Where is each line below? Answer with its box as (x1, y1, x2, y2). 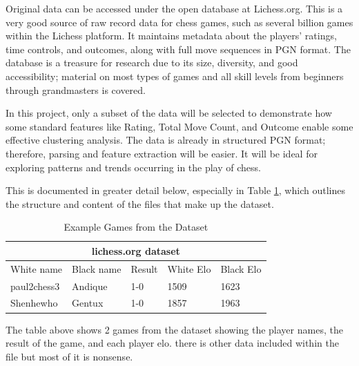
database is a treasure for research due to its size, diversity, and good (6, 55, 298, 70)
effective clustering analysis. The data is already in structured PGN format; (6, 133, 326, 147)
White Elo (167, 261, 211, 276)
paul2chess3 (10, 278, 60, 293)
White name (10, 261, 63, 276)
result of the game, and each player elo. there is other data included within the (6, 336, 339, 350)
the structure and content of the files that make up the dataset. (6, 196, 274, 211)
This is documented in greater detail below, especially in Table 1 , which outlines (6, 183, 345, 198)
